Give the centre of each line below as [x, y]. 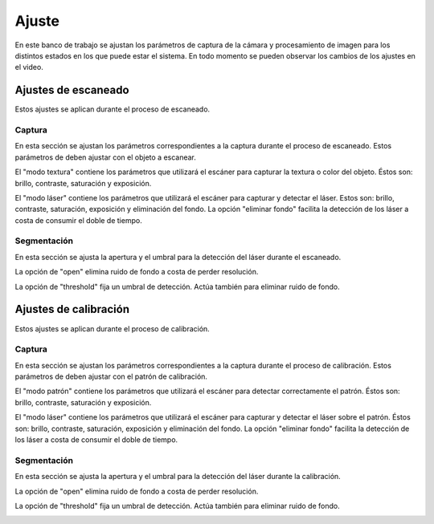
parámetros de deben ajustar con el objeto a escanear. [106, 157]
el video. [29, 67]
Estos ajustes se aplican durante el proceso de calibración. [113, 328]
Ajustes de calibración [72, 309]
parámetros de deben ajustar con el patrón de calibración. [111, 376]
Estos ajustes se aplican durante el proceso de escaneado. [113, 109]
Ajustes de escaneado [72, 90]
